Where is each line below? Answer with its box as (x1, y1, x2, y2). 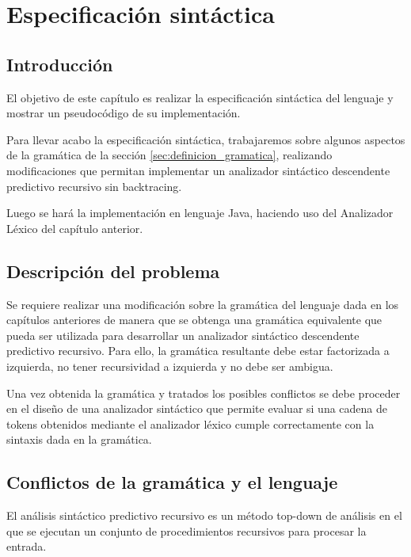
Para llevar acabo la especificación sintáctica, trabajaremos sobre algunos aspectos (6, 131, 405, 147)
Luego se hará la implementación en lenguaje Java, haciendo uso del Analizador (6, 204, 394, 221)
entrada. (6, 538, 47, 555)
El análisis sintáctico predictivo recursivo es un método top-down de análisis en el (6, 507, 402, 524)
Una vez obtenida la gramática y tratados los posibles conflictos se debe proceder (6, 384, 401, 401)
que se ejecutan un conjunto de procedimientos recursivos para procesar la (6, 522, 367, 539)
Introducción (6, 52, 113, 76)
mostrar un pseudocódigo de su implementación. (6, 105, 241, 121)
